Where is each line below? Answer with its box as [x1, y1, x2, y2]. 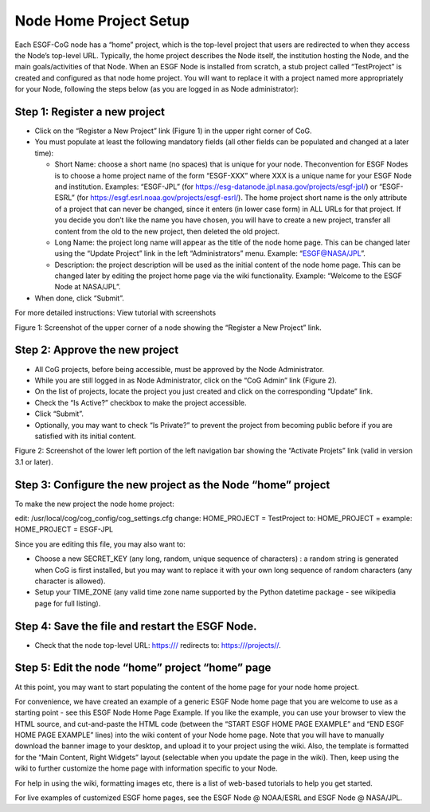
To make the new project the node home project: [14, 499, 174, 508]
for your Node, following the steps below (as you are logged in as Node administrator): [14, 84, 299, 94]
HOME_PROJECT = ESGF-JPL [14, 524, 114, 534]
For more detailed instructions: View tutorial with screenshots [14, 308, 217, 318]
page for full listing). [34, 598, 101, 608]
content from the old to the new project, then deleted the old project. [54, 226, 280, 236]
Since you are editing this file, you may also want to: [14, 539, 186, 549]
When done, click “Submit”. [34, 293, 125, 303]
